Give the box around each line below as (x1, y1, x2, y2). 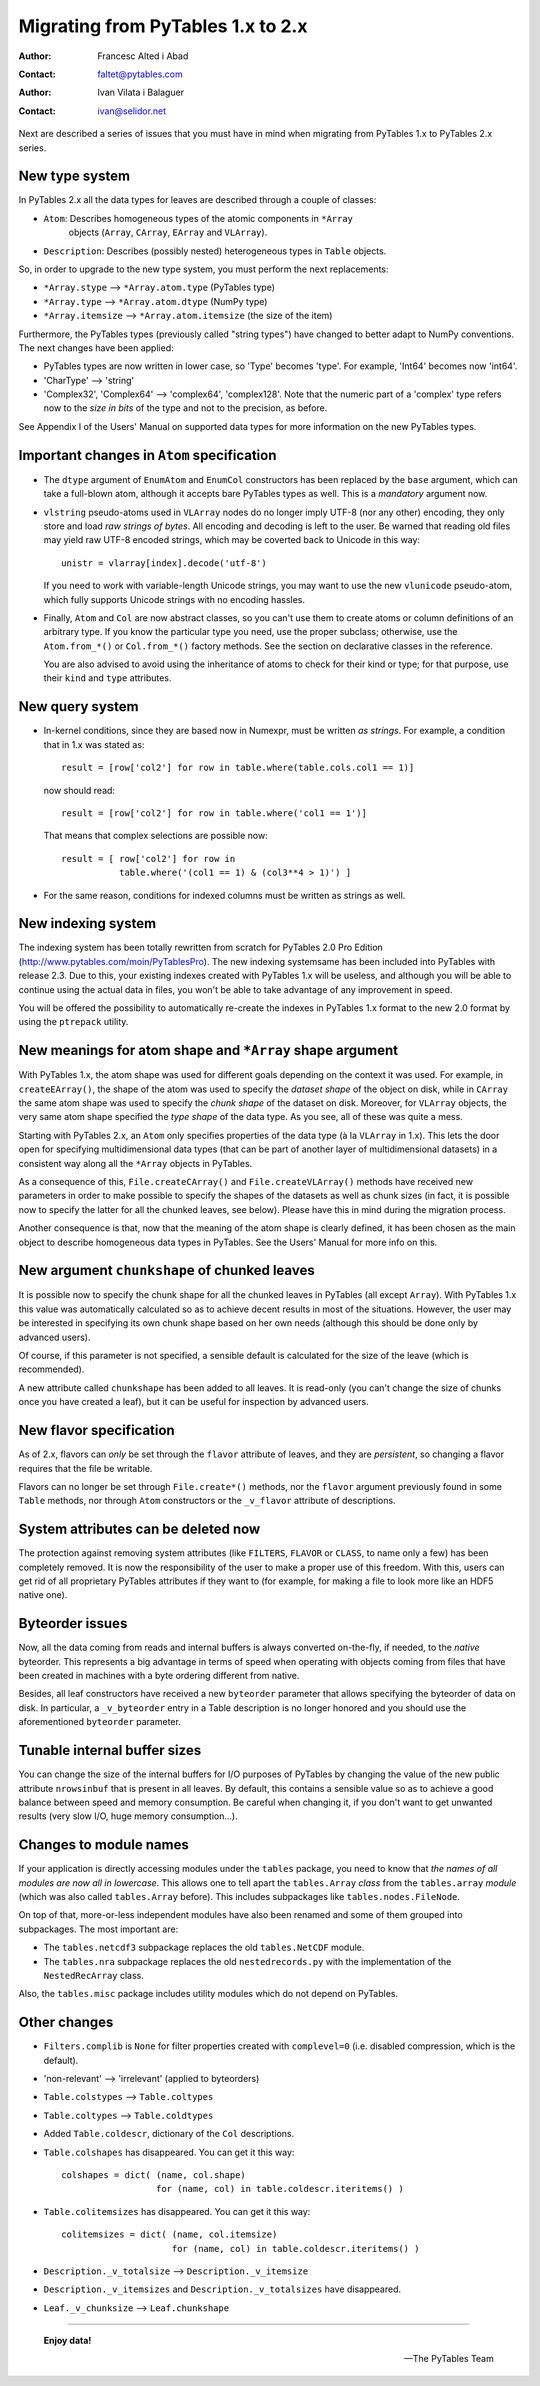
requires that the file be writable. (18, 1462, 153, 1474)
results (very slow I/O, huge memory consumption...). (18, 1810, 239, 1822)
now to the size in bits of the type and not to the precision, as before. (43, 402, 328, 414)
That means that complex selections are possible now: (43, 830, 269, 842)
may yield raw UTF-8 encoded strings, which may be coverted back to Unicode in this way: (43, 534, 420, 546)
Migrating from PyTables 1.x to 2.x (18, 15, 308, 37)
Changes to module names (18, 1836, 189, 1854)
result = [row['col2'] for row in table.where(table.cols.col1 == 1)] (61, 762, 415, 774)
